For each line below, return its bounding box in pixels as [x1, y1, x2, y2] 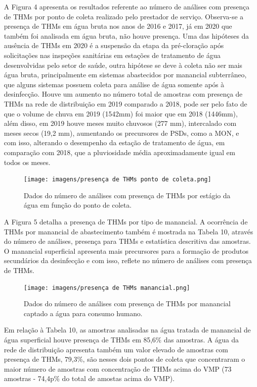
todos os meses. [4, 157, 50, 167]
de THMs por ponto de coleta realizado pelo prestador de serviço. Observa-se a [4, 11, 244, 21]
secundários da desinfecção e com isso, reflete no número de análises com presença [4, 255, 252, 266]
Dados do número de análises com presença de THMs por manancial [24, 298, 231, 309]
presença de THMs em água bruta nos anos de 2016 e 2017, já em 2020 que [4, 21, 232, 31]
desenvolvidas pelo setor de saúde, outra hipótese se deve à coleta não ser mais [4, 59, 243, 70]
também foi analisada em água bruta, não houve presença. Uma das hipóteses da [4, 30, 249, 41]
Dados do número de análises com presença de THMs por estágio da [24, 190, 230, 200]
